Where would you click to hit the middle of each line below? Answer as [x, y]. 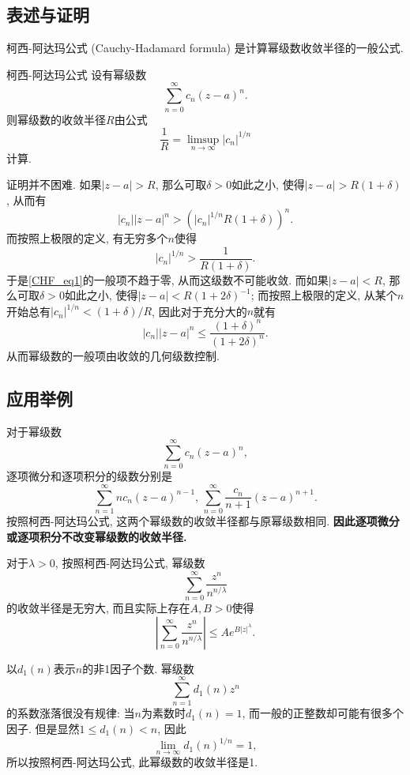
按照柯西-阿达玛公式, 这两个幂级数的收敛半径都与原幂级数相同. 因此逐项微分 [203, 521]
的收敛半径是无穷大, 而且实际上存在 [98, 608]
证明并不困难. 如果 [54, 184]
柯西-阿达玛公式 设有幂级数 [77, 74]
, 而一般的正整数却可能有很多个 [323, 713]
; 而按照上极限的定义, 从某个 [324, 295]
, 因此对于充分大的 [199, 311]
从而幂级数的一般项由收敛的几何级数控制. [113, 355]
